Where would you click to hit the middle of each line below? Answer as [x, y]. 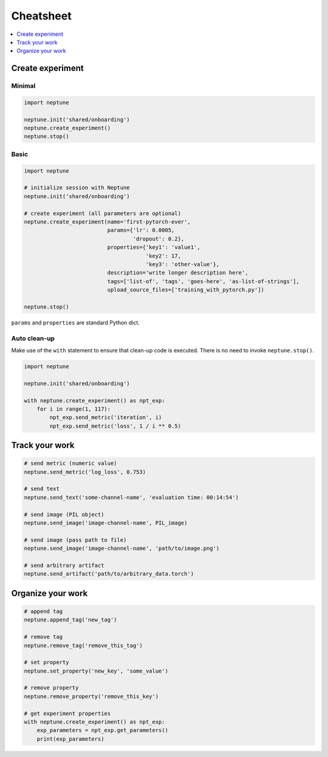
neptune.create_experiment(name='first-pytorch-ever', [107, 221]
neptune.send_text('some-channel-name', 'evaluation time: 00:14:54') [132, 497]
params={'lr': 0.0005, [141, 230]
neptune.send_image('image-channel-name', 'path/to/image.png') [122, 549]
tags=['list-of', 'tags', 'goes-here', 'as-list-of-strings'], [203, 281]
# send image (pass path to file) [75, 540]
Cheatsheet [42, 16]
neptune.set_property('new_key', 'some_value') [96, 671]
